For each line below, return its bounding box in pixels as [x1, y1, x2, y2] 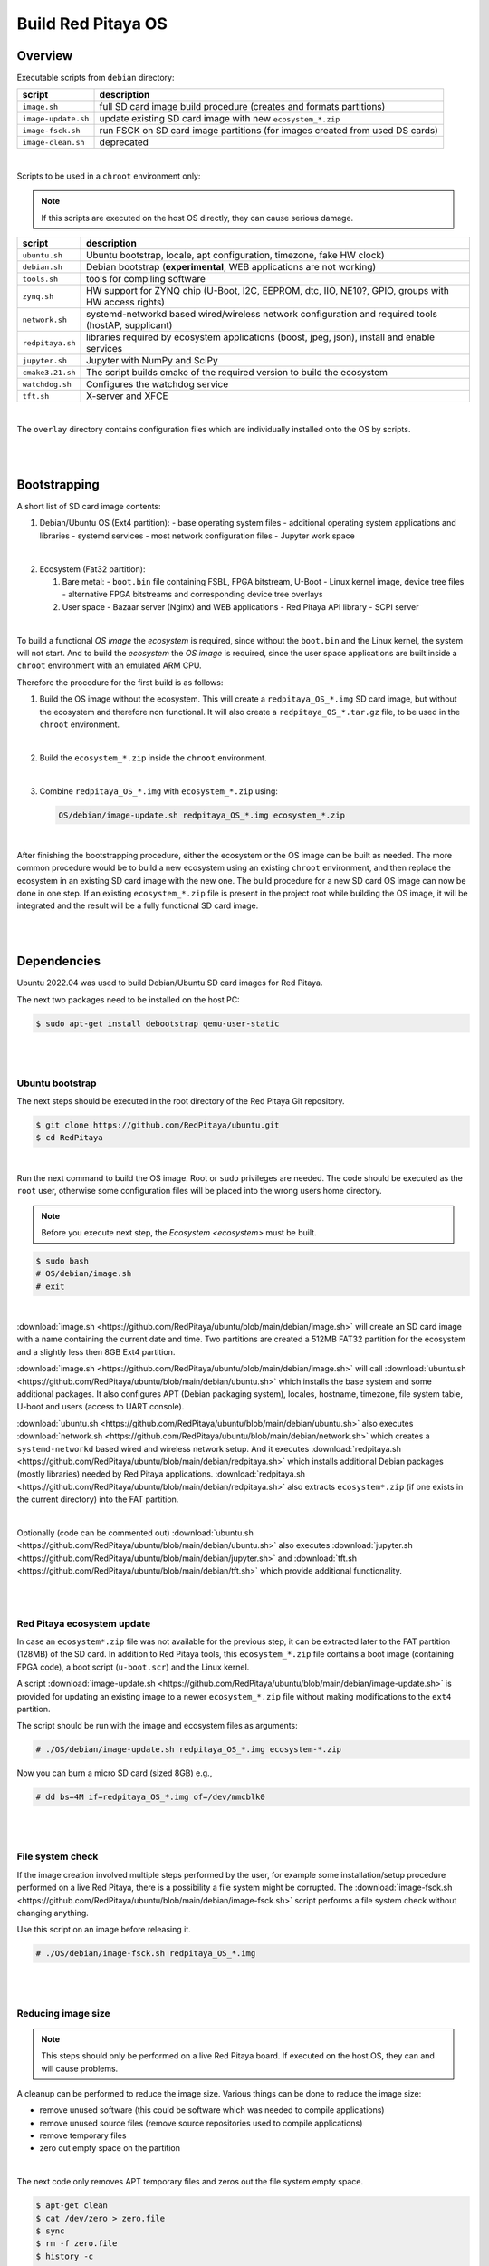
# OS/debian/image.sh [35, 1269, 132, 1279]
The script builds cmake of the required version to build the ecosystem [86, 366, 388, 379]
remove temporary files [39, 2130, 127, 2141]
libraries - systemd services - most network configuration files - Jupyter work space [39, 530, 355, 541]
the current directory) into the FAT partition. [16, 1494, 179, 1505]
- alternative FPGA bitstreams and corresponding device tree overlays [62, 589, 323, 600]
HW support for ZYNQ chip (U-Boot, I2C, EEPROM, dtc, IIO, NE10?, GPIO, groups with [86, 285, 450, 297]
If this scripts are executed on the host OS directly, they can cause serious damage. [41, 212, 354, 223]
